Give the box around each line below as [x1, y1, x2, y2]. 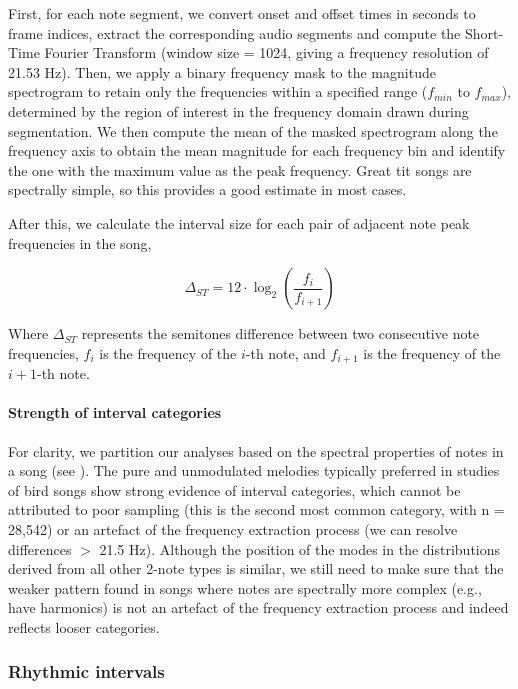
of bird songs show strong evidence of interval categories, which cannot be [8, 479, 461, 500]
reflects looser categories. [8, 616, 160, 637]
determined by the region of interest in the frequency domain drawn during [8, 100, 469, 121]
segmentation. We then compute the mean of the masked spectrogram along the [8, 120, 498, 141]
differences [8, 538, 72, 559]
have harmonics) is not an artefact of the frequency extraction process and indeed [8, 597, 509, 618]
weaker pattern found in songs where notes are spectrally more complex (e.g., [8, 577, 482, 598]
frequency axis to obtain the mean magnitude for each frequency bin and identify [8, 140, 506, 161]
